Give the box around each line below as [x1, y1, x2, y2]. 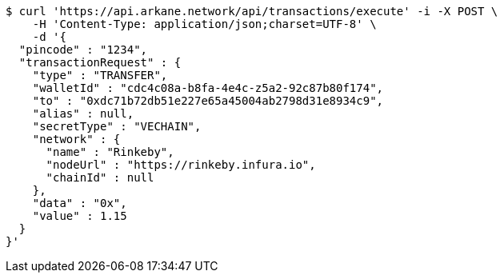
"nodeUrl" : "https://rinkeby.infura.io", [46, 158, 316, 171]
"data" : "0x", [32, 197, 127, 209]
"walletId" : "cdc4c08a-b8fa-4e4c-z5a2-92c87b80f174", [32, 82, 384, 94]
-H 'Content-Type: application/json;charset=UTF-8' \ [32, 18, 377, 30]
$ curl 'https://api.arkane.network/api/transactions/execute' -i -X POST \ [6, 5, 498, 18]
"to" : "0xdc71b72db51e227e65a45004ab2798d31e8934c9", [32, 94, 384, 107]
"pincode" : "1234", [18, 43, 148, 56]
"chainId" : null [46, 171, 154, 184]
